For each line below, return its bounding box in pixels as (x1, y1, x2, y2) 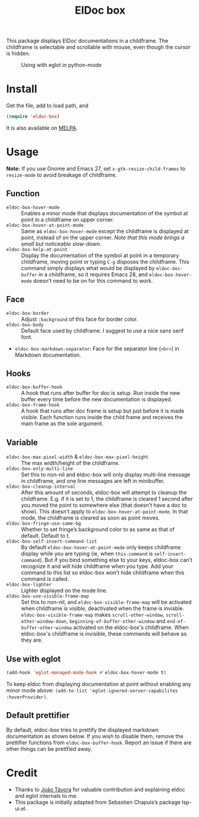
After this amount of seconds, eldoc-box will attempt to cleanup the (21, 489, 187, 496)
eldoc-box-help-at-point (6, 246, 68, 252)
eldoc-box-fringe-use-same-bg (6, 521, 82, 527)
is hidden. (6, 50, 30, 57)
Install (6, 82, 38, 96)
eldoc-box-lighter (6, 582, 52, 588)
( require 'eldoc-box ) (6, 114, 60, 120)
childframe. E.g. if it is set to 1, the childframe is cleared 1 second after (21, 496, 194, 503)
